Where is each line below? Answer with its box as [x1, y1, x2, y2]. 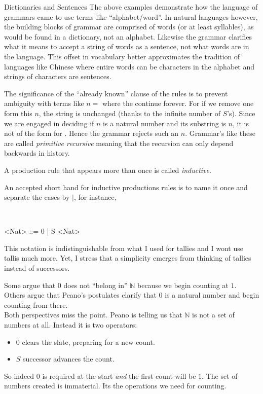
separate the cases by [4, 192, 70, 202]
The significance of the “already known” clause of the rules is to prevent [4, 88, 228, 98]
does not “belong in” [63, 279, 128, 290]
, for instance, [73, 192, 117, 202]
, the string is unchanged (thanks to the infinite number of [39, 108, 220, 118]
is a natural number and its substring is [103, 118, 226, 128]
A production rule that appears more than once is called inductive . [4, 164, 211, 175]
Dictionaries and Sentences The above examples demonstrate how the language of [4, 2, 258, 12]
